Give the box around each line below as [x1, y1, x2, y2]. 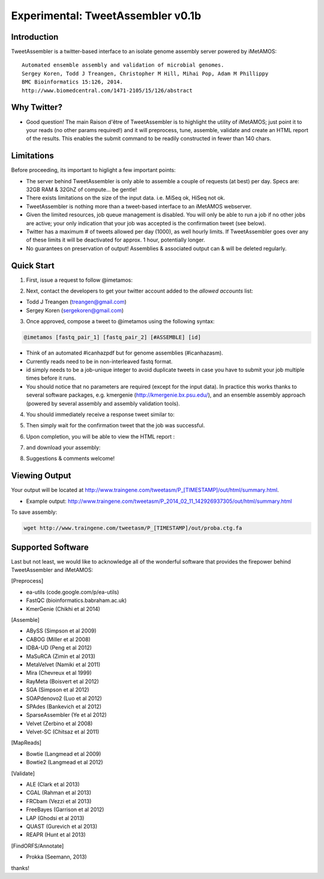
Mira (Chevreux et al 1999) [26, 669, 92, 677]
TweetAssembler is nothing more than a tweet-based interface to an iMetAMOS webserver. [26, 202, 252, 210]
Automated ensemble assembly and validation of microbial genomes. [22, 62, 224, 68]
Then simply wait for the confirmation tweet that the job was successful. [26, 422, 205, 429]
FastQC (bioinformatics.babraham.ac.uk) [26, 597, 127, 604]
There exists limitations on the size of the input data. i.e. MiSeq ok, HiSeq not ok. [26, 194, 225, 201]
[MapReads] [11, 739, 42, 746]
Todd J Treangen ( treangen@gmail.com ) [26, 298, 127, 306]
